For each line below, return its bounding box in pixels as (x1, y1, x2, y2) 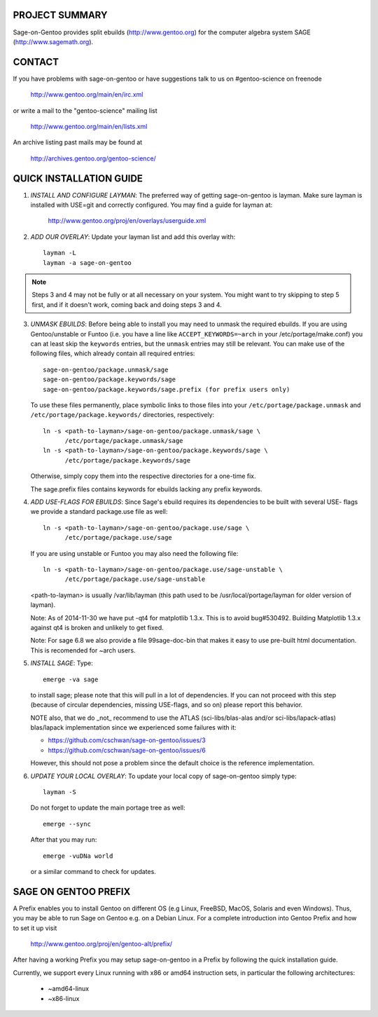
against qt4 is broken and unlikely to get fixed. (30, 623, 164, 632)
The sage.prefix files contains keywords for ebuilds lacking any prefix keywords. (30, 484, 262, 493)
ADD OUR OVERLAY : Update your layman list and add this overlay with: (30, 232, 236, 241)
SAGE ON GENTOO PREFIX (13, 885, 131, 897)
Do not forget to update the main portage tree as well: (30, 803, 185, 812)
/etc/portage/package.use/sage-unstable (64, 575, 206, 583)
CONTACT (13, 56, 59, 68)
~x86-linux (48, 994, 80, 1002)
